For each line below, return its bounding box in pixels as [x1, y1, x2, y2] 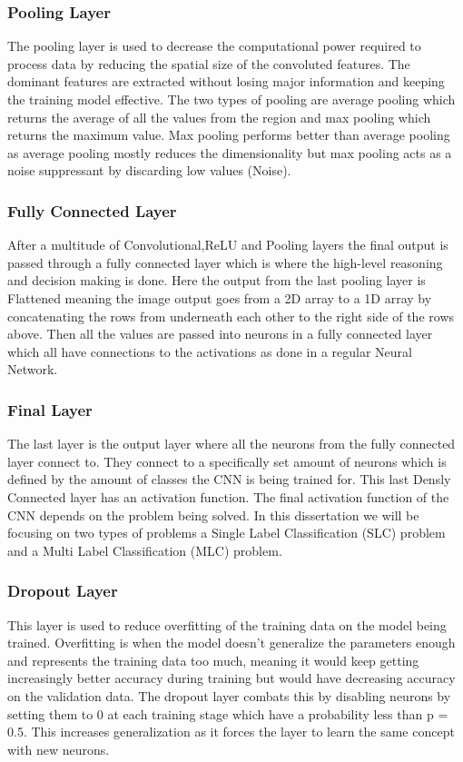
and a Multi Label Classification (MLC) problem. [7, 540, 282, 559]
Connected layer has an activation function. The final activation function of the [7, 487, 449, 506]
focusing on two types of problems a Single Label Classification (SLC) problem [7, 523, 446, 542]
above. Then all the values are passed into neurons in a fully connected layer [7, 324, 433, 343]
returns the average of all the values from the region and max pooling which [7, 107, 431, 126]
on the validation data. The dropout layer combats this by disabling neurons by [7, 686, 451, 705]
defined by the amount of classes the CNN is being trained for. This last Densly [7, 470, 451, 489]
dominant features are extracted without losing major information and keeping [7, 72, 445, 91]
